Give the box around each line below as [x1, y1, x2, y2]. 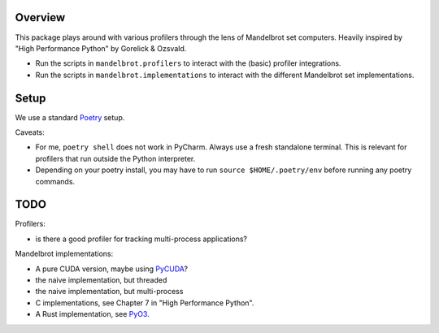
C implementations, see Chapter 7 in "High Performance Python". [35, 297, 254, 308]
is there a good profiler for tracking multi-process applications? [35, 234, 248, 244]
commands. [35, 176, 76, 186]
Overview [15, 11, 66, 24]
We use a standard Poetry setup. [15, 112, 125, 122]
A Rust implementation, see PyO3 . [35, 309, 150, 319]
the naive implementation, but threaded [35, 275, 167, 285]
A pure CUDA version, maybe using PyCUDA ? [35, 264, 189, 274]
